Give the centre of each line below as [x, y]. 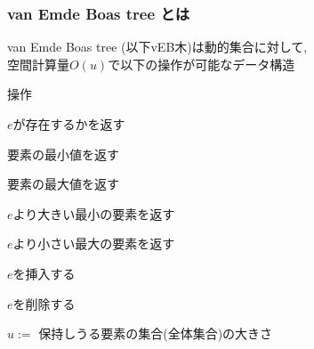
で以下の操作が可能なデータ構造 [201, 64]
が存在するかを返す [69, 124]
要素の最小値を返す [63, 154]
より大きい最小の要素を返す [94, 213]
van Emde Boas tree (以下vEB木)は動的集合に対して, [157, 47]
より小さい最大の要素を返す [94, 243]
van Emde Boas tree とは [99, 13]
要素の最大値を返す [63, 184]
